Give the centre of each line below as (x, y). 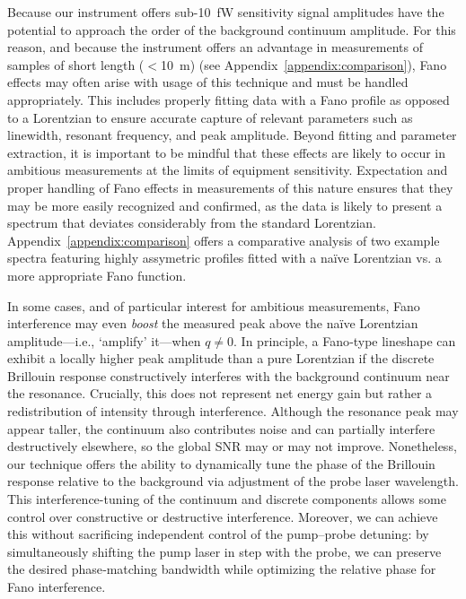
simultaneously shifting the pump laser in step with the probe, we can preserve (224, 551)
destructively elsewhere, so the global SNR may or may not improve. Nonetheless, (232, 446)
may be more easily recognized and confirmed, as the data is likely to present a (225, 205)
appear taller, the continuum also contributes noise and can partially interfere (221, 428)
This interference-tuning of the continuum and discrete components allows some (227, 499)
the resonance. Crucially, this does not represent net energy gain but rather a (220, 393)
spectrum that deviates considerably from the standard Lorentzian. (192, 223)
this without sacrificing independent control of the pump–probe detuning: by (218, 534)
